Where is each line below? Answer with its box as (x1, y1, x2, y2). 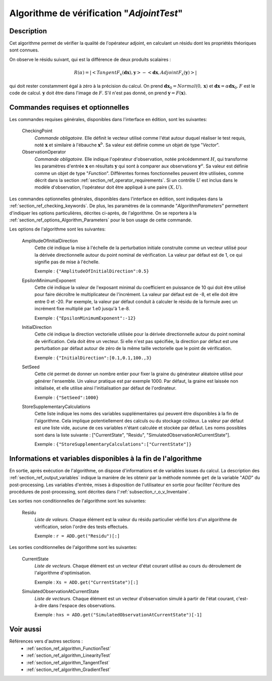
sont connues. (9, 47, 39, 53)
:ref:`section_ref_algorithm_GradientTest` (26, 666, 111, 672)
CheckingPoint (22, 128, 53, 134)
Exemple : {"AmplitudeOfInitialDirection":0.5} (34, 268, 150, 274)
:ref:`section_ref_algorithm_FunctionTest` (26, 645, 111, 651)
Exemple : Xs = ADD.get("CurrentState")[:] (34, 579, 139, 585)
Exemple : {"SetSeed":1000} (34, 394, 99, 401)
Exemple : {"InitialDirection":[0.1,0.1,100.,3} (34, 355, 152, 361)
